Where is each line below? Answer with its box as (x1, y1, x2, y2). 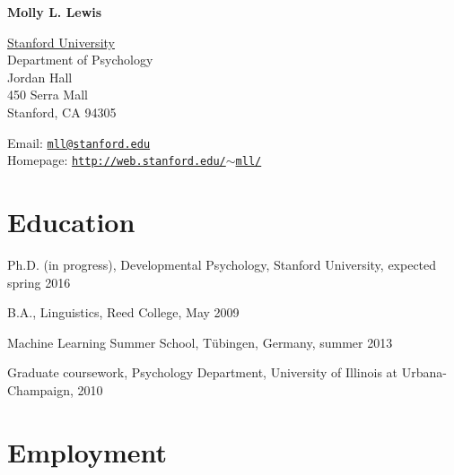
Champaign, (7, 380, 74, 399)
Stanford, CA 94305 (7, 102, 117, 121)
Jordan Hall (7, 67, 73, 86)
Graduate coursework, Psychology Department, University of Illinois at (7, 363, 398, 382)
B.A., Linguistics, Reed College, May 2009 (7, 303, 240, 322)
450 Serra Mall (7, 85, 88, 104)
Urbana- (401, 363, 447, 382)
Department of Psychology (7, 50, 153, 69)
